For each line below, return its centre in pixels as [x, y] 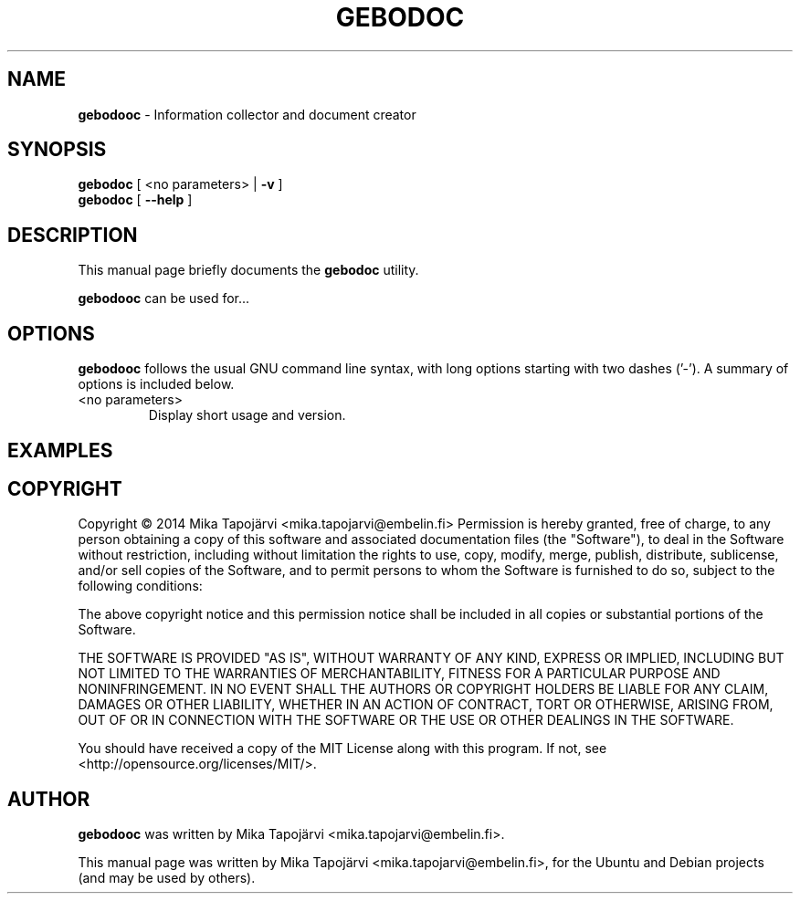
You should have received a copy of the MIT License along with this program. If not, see [342, 749]
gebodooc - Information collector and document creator [247, 114]
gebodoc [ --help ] [135, 200]
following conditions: [140, 586]
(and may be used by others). [167, 878]
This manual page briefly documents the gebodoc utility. [248, 270]
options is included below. [156, 384]
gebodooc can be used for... [164, 299]
